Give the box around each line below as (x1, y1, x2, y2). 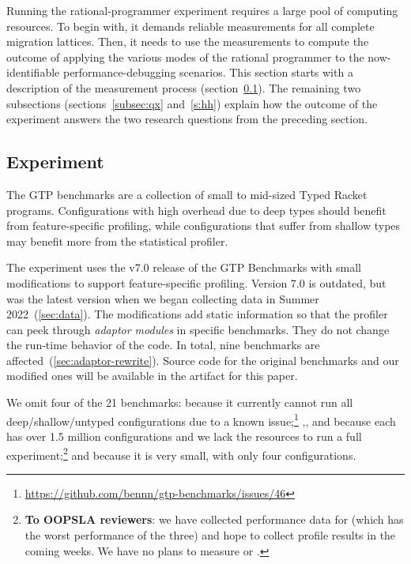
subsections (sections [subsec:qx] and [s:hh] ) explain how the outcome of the (6, 95, 378, 111)
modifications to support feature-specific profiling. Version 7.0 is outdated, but (6, 274, 386, 291)
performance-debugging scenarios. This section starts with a (62, 64, 353, 81)
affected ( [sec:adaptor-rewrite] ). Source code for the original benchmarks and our (6, 352, 399, 368)
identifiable (6, 64, 60, 81)
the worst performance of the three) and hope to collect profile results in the (25, 526, 396, 543)
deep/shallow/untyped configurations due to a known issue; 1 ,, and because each (6, 410, 396, 429)
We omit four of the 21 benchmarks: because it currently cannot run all (6, 394, 353, 411)
